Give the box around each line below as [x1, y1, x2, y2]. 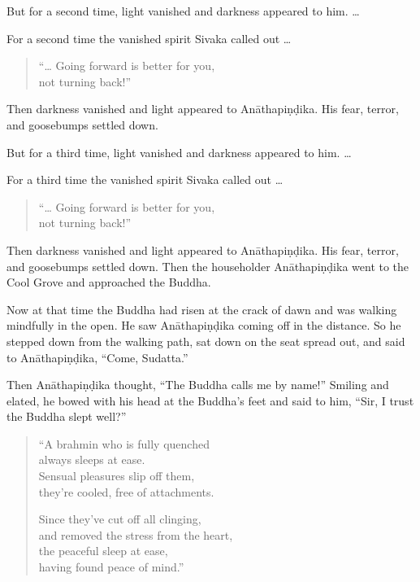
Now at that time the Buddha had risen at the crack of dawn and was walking [6, 300, 397, 317]
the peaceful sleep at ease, [38, 542, 168, 559]
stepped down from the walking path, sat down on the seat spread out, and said [6, 332, 405, 349]
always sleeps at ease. [38, 451, 145, 468]
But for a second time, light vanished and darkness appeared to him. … [6, 2, 360, 19]
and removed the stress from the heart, [38, 526, 233, 543]
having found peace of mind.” [38, 558, 184, 575]
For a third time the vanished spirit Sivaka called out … [6, 171, 284, 188]
